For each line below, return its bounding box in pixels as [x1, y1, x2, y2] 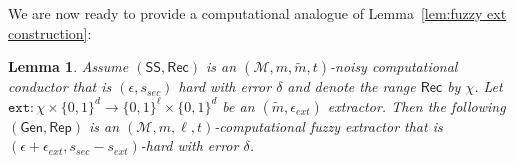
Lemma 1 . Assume [8, 56, 129, 77]
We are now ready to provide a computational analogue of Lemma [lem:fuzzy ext [8, 3, 507, 23]
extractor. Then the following [327, 95, 506, 116]
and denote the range [287, 76, 416, 97]
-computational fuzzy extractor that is [214, 115, 443, 136]
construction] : [8, 22, 92, 43]
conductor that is [8, 76, 112, 97]
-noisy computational [330, 56, 458, 77]
